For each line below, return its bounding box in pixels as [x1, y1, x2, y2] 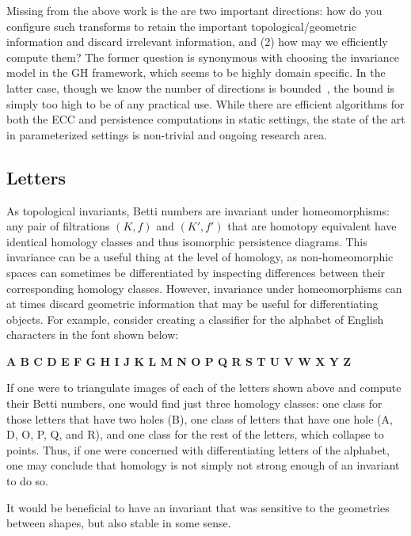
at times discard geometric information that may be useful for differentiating [6, 295, 379, 312]
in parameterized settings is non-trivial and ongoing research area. [6, 126, 327, 143]
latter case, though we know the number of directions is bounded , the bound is [6, 79, 395, 96]
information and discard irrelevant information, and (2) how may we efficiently [6, 33, 388, 50]
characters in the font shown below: [6, 326, 179, 343]
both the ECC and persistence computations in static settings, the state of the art [6, 111, 405, 127]
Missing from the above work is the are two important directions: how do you [6, 2, 382, 18]
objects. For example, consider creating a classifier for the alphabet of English [6, 310, 384, 327]
